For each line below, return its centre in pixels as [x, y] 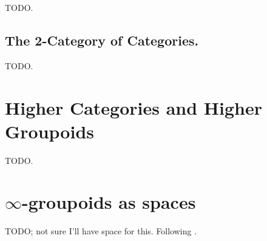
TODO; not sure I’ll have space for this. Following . [101, 231]
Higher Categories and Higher [133, 107]
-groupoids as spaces [109, 202]
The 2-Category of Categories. [102, 40]
